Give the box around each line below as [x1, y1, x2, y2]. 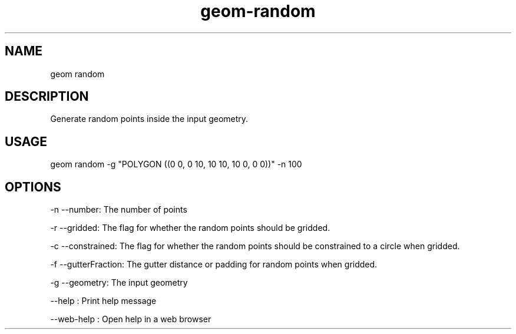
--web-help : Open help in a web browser [50, 314, 211, 325]
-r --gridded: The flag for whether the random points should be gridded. [50, 223, 330, 233]
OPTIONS [5, 179, 61, 194]
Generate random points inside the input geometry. [50, 114, 249, 124]
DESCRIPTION [5, 89, 89, 104]
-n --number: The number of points [50, 204, 187, 215]
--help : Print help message [50, 296, 157, 306]
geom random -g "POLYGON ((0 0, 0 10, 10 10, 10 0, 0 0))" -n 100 [50, 159, 302, 170]
